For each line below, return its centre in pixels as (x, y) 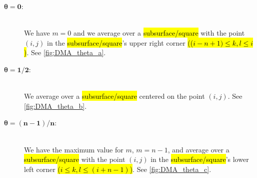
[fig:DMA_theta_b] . (55, 106)
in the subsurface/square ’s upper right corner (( (120, 42)
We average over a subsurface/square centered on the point (114, 96)
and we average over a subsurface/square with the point (159, 33)
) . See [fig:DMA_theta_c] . (170, 169)
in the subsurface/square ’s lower (200, 159)
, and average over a (198, 149)
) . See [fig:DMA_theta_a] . (65, 52)
